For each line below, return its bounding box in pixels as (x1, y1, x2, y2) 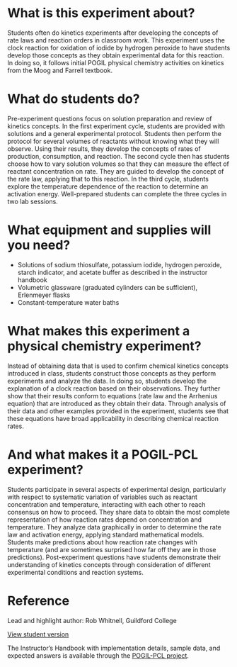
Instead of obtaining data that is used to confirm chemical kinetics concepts (7, 361, 229, 370)
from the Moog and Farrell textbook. (7, 66, 113, 74)
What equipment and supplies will (7, 222, 212, 238)
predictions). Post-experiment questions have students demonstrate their (7, 553, 221, 561)
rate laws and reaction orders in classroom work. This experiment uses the (7, 35, 225, 44)
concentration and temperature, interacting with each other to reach (7, 500, 206, 508)
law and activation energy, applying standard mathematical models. (7, 530, 204, 539)
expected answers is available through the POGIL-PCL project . (7, 651, 190, 660)
